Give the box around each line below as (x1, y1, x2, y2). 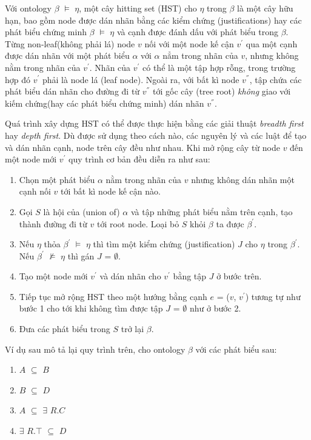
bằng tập (173, 270, 207, 282)
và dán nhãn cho (99, 270, 161, 282)
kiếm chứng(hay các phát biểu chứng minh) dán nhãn (5, 96, 204, 109)
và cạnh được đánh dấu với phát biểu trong (116, 25, 278, 38)
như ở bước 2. (189, 302, 241, 315)
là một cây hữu (237, 2, 293, 14)
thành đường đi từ (19, 217, 87, 230)
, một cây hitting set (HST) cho (79, 2, 197, 14)
